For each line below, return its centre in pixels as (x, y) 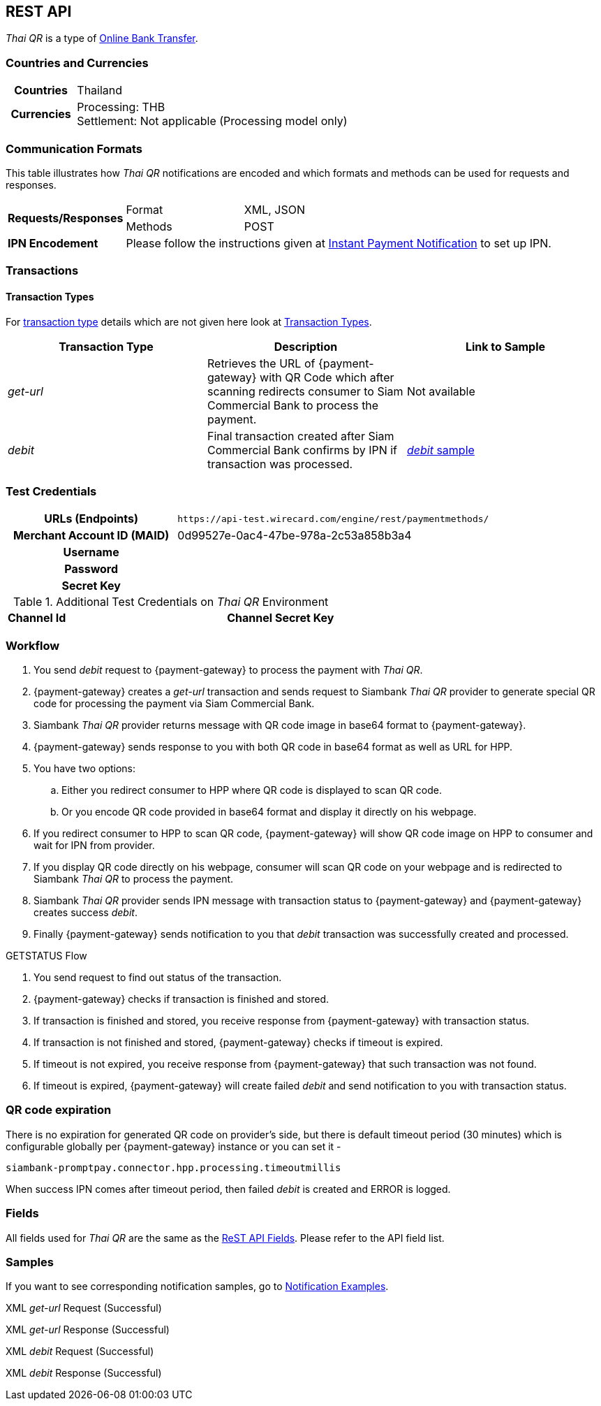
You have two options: (85, 769)
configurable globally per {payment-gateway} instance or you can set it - (173, 1146)
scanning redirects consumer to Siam (305, 391)
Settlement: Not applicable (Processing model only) (212, 121)
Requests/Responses (66, 218)
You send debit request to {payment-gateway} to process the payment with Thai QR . (228, 670)
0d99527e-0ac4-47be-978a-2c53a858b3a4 (295, 536)
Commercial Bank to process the (293, 405)
